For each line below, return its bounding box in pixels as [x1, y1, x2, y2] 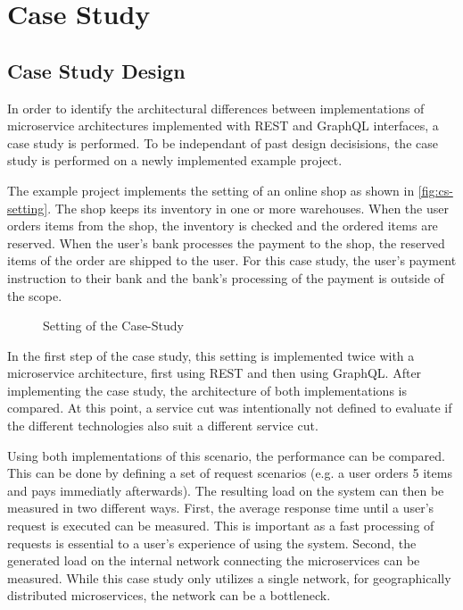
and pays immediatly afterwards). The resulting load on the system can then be [7, 480, 444, 499]
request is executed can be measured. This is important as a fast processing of [7, 516, 434, 535]
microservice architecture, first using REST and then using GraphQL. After [7, 363, 422, 382]
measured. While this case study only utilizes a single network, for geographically [7, 568, 451, 587]
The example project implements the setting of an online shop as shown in [7, 180, 415, 199]
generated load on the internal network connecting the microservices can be [7, 551, 420, 570]
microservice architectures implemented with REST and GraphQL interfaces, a [7, 116, 439, 135]
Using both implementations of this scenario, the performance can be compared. [7, 446, 445, 464]
